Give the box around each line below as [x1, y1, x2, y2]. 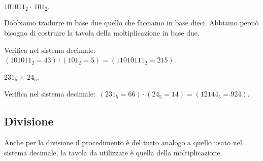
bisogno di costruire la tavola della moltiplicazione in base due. [4, 27, 200, 38]
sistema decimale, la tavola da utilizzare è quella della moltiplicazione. [4, 147, 222, 157]
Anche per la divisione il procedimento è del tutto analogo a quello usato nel [4, 137, 242, 148]
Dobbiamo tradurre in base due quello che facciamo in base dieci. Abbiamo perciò [4, 17, 259, 28]
